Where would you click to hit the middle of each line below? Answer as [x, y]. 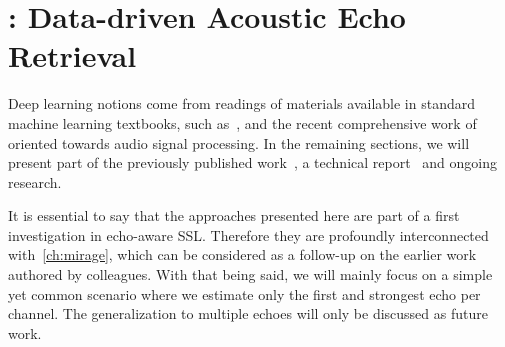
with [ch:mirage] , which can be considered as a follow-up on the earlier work [242, 254]
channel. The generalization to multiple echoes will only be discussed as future [248, 313]
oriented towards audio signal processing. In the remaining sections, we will [239, 142]
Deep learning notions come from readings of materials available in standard [241, 103]
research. [35, 181]
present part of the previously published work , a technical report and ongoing [252, 162]
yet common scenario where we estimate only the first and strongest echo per [244, 293]
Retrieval [72, 55]
